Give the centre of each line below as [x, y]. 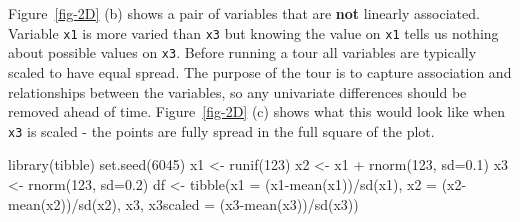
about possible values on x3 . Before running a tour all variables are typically [242, 52]
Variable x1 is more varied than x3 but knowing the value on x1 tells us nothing [253, 32]
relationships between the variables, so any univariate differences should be [237, 91]
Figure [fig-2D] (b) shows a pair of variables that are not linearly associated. [244, 13]
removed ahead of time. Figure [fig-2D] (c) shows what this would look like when [256, 111]
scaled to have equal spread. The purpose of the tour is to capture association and [260, 71]
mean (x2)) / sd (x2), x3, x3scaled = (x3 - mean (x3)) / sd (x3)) [183, 203]
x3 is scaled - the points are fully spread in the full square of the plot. [221, 130]
